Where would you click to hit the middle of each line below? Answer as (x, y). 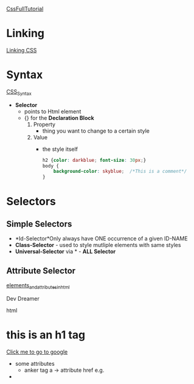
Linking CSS (22, 50)
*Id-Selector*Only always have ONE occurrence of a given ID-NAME (101, 239)
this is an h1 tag (46, 335)
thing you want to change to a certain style (96, 131)
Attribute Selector (41, 271)
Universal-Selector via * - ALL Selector (65, 251)
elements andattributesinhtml (38, 286)
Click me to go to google (37, 352)
